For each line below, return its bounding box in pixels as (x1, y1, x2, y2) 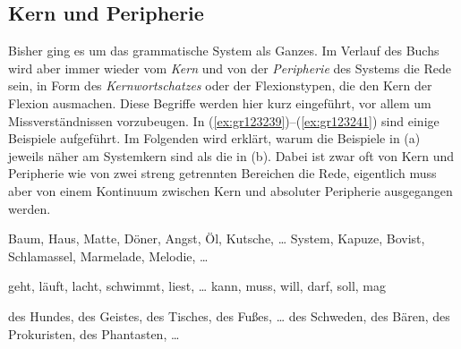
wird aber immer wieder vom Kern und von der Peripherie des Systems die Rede (8, 58, 451, 77)
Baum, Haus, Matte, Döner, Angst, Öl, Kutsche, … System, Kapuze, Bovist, (8, 229, 425, 248)
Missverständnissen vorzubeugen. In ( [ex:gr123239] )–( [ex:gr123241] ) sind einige (8, 111, 440, 130)
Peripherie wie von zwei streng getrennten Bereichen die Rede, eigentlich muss (8, 164, 437, 183)
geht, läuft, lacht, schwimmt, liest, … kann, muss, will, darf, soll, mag (8, 277, 387, 295)
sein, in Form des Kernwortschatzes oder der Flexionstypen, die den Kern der (8, 76, 432, 95)
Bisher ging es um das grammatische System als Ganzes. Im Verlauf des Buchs (8, 41, 440, 60)
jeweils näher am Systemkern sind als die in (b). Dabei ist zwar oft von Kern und (8, 146, 455, 165)
